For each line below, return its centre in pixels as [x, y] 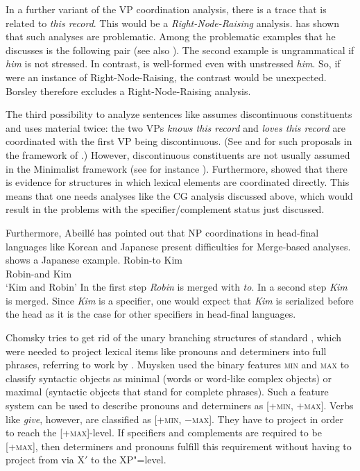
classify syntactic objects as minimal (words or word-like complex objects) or [169, 378]
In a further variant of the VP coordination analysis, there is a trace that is [166, 9]
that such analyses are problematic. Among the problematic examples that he [171, 36]
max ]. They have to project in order [268, 419]
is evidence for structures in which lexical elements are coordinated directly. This [178, 182]
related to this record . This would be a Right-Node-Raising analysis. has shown [172, 23]
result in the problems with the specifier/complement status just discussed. [165, 209]
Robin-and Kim [39, 273]
